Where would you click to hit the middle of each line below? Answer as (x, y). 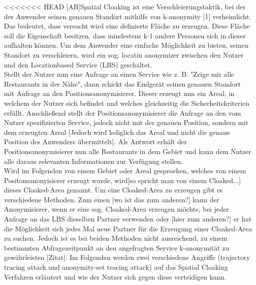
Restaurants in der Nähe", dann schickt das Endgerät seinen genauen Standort (123, 83)
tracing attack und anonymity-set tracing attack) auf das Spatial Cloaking (116, 267)
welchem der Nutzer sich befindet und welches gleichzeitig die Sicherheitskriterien (127, 103)
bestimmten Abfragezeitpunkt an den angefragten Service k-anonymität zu (117, 247)
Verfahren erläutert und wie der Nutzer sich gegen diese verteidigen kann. (115, 276)
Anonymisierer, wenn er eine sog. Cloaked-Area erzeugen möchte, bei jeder (116, 209)
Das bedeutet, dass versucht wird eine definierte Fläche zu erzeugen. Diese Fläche (127, 26)
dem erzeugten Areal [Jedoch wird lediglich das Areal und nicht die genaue (117, 132)
